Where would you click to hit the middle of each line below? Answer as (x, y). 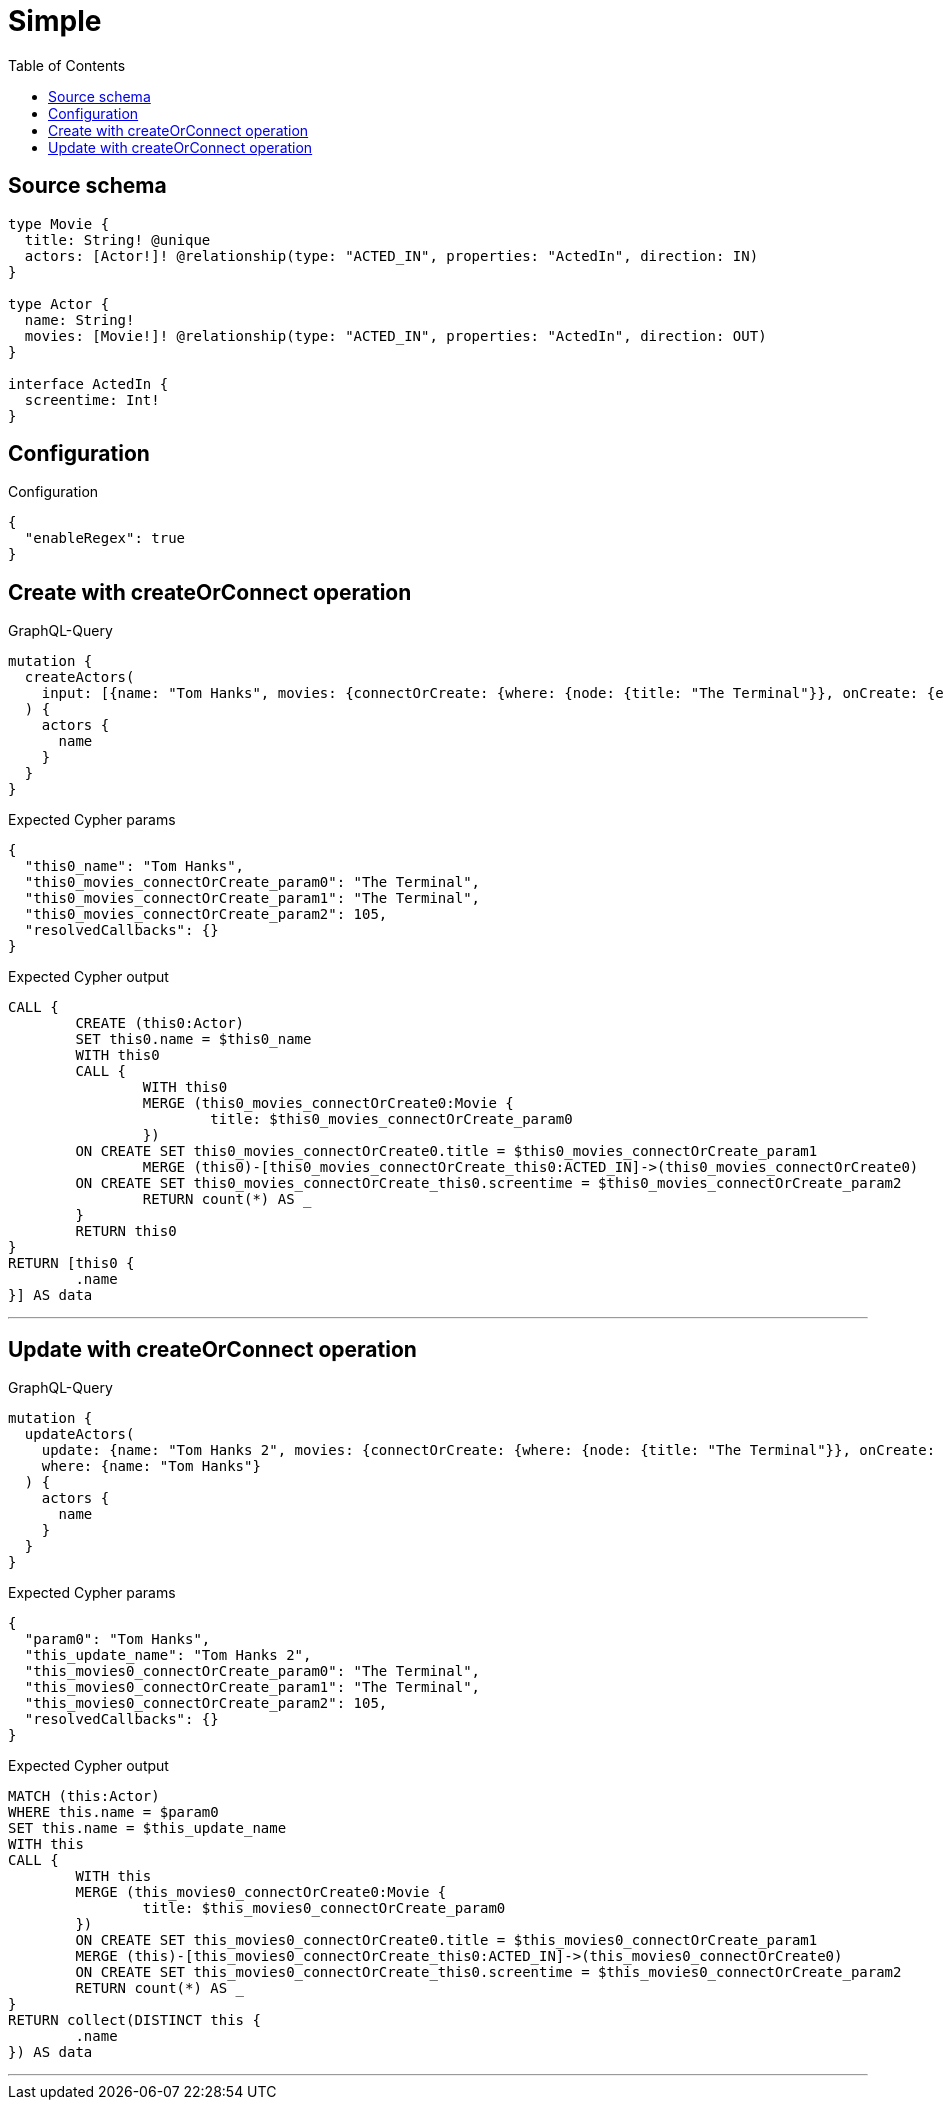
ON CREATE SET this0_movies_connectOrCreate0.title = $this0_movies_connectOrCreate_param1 (446, 1151)
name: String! (79, 319)
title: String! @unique (117, 239)
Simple (55, 21)
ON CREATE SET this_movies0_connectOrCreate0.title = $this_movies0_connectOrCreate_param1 (446, 1940)
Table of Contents (67, 65)
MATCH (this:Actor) (84, 1796)
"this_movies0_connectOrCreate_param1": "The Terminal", (252, 1687)
